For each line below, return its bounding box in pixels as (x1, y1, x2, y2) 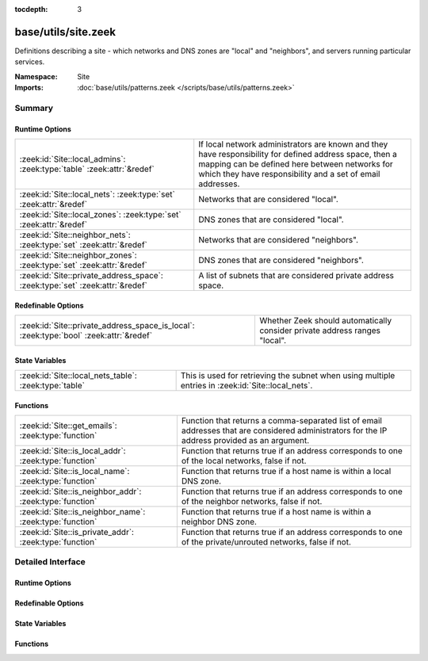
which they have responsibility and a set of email (198, 169, 380, 180)
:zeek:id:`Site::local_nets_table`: (19, 370, 138, 381)
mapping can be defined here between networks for (198, 159, 394, 170)
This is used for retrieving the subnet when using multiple (180, 370, 396, 381)
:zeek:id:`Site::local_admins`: (19, 154, 126, 165)
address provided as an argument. (181, 435, 310, 446)
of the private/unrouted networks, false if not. (181, 537, 352, 548)
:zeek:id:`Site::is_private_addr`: (19, 527, 135, 538)
